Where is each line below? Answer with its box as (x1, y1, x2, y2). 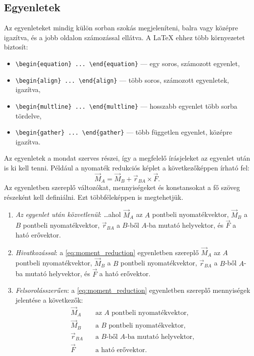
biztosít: (4, 42, 28, 52)
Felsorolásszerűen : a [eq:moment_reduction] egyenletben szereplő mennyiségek (15, 285, 251, 295)
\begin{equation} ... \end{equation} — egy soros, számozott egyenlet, (15, 58, 240, 68)
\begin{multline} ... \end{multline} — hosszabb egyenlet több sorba (15, 100, 237, 111)
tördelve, (15, 110, 42, 120)
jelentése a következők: (15, 294, 83, 305)
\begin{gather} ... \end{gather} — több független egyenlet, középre (15, 127, 232, 137)
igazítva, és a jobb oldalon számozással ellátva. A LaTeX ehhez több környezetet (4, 32, 245, 42)
